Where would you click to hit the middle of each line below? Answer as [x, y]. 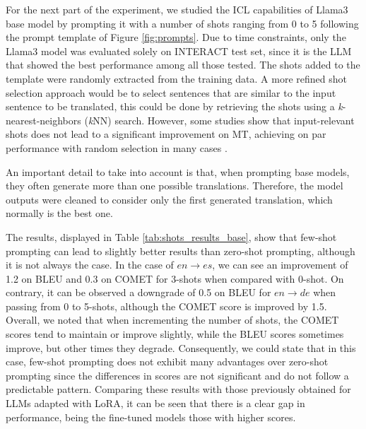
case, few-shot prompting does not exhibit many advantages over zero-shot [167, 362]
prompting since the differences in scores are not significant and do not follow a [177, 375]
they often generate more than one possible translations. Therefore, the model [175, 186]
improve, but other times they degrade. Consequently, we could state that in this [181, 347]
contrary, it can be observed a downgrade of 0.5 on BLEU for [138, 292]
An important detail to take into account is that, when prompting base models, [178, 171]
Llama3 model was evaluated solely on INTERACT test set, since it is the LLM [179, 51]
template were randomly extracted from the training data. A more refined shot [176, 78]
